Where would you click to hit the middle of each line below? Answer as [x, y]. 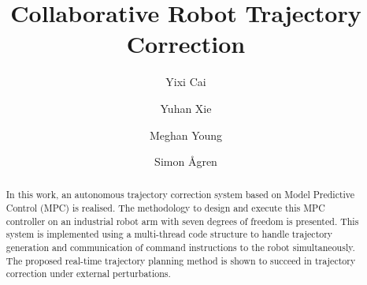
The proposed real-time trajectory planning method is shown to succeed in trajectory [181, 260]
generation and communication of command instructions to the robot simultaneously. [180, 247]
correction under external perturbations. [88, 274]
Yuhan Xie [186, 108]
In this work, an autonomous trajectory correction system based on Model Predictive [180, 195]
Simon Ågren [186, 161]
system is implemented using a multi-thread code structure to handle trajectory [169, 234]
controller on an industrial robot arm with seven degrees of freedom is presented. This [182, 221]
